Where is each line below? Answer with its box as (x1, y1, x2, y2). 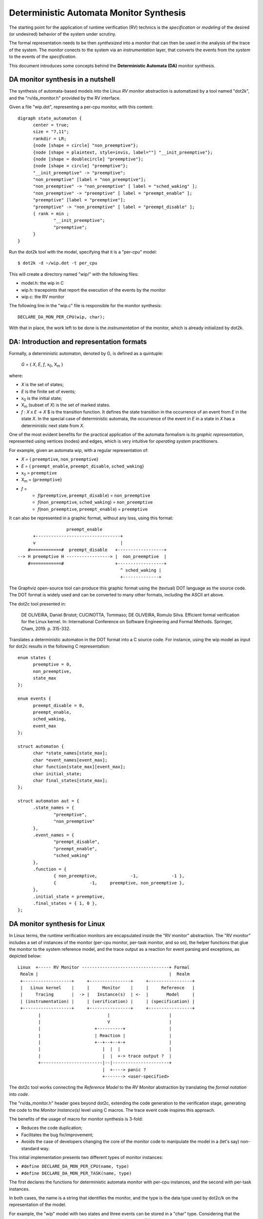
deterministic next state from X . (21, 422, 85, 429)
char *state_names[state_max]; (33, 750, 108, 756)
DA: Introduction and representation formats (9, 337, 147, 346)
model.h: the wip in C (21, 280, 64, 286)
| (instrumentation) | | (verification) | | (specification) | (20, 999, 195, 1004)
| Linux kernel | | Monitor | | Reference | (20, 985, 195, 990)
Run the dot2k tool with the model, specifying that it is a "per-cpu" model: (9, 249, 157, 255)
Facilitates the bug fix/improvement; (21, 1132, 94, 1138)
